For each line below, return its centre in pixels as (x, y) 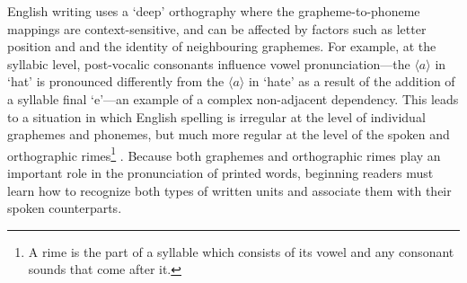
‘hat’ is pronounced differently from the (116, 81)
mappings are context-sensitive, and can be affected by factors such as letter (217, 28)
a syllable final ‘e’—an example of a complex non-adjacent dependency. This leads (233, 98)
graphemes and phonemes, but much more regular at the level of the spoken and (229, 134)
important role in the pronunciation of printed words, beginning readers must (220, 172)
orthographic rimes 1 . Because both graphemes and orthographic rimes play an (224, 154)
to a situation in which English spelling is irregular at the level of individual (216, 116)
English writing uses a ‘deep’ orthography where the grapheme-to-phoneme (214, 11)
